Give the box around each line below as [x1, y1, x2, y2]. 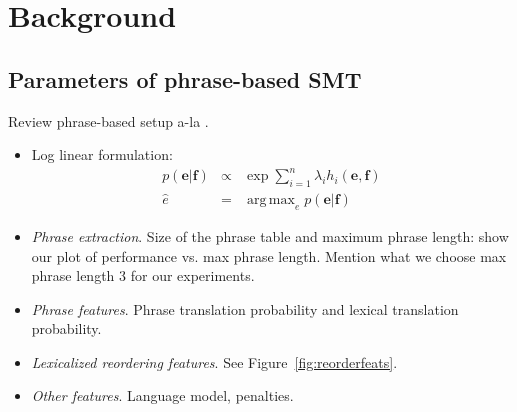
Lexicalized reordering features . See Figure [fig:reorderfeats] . [31, 351, 398, 372]
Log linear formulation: [31, 144, 173, 165]
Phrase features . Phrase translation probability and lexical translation [31, 298, 459, 319]
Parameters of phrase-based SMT [8, 63, 362, 94]
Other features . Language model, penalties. [31, 385, 294, 406]
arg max [247, 193, 295, 208]
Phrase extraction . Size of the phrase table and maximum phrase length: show [31, 225, 509, 246]
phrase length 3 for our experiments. [31, 265, 255, 286]
